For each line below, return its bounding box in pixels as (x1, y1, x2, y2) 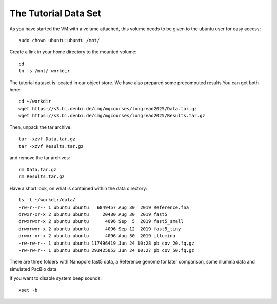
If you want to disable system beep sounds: (9, 275, 102, 281)
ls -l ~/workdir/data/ (18, 197, 76, 203)
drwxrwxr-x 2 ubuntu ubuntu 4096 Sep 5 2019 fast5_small (18, 218, 184, 225)
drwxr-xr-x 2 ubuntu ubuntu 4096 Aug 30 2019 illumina (18, 233, 175, 239)
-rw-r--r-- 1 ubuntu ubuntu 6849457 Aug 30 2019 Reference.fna (18, 204, 189, 210)
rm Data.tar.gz (18, 167, 57, 173)
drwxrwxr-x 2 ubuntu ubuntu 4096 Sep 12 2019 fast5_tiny (18, 226, 181, 232)
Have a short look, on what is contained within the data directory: (9, 185, 147, 191)
